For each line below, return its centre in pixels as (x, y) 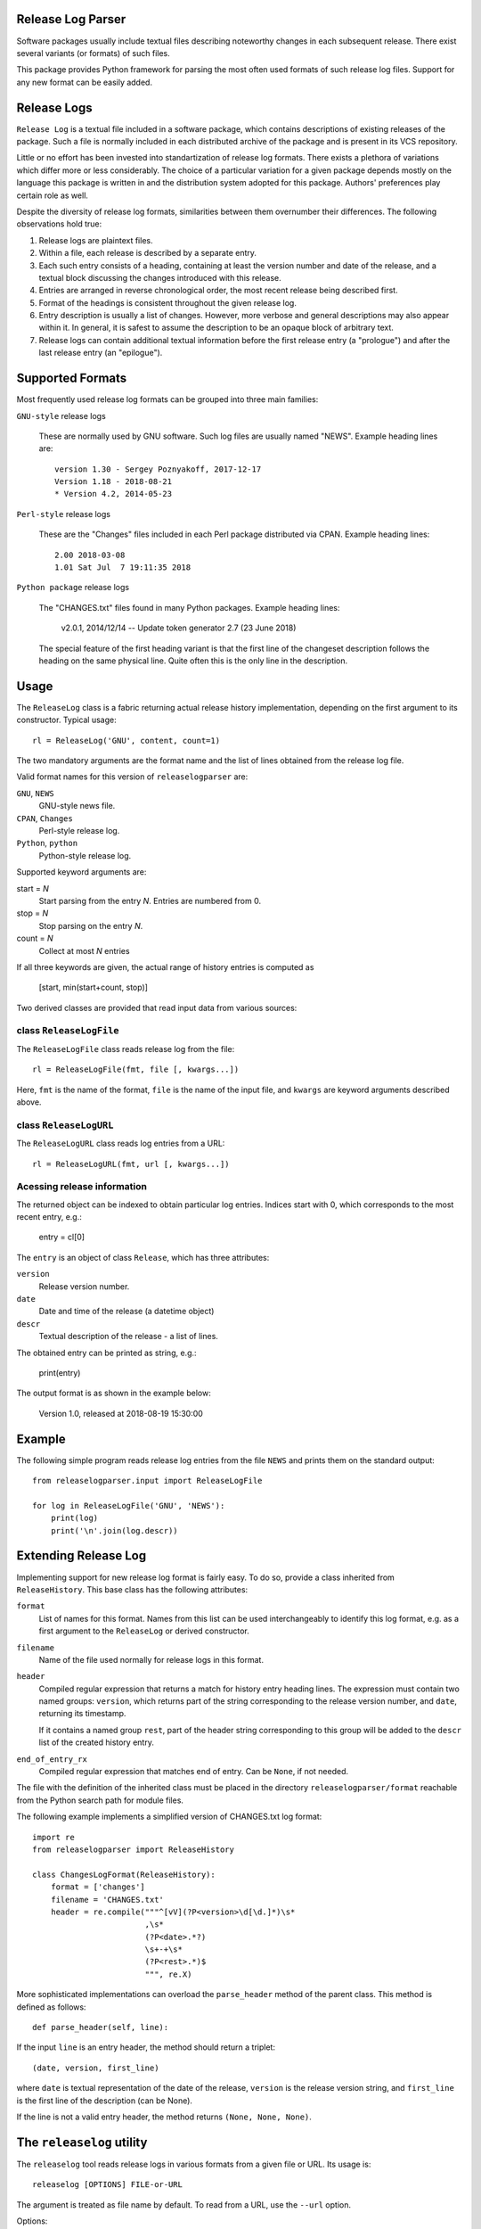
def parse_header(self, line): (101, 2027)
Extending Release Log (82, 1556)
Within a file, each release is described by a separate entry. (148, 253)
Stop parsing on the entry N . (91, 925)
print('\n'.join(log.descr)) (114, 1530)
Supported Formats (72, 378)
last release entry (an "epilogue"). (101, 353)
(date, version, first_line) (96, 2068)
